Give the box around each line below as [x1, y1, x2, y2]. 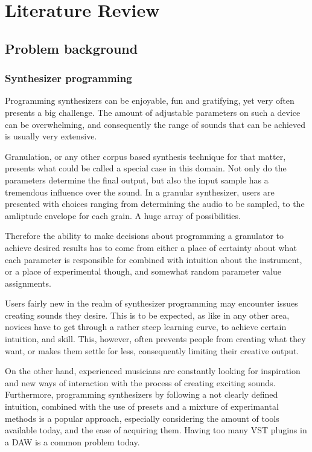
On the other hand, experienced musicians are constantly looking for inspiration [5, 364, 301, 377]
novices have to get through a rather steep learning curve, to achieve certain [5, 320, 287, 333]
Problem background [5, 39, 138, 57]
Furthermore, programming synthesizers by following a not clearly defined [5, 388, 278, 401]
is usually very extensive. [5, 130, 97, 142]
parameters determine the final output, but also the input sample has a [5, 173, 269, 186]
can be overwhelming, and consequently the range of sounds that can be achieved [5, 118, 306, 130]
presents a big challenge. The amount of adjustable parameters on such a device [5, 106, 301, 118]
